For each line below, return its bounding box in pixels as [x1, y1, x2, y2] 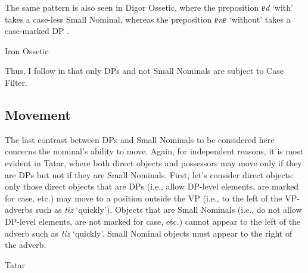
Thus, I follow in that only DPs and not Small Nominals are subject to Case [5, 64, 284, 77]
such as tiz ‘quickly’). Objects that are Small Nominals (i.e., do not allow [35, 203, 302, 216]
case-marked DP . [5, 24, 70, 37]
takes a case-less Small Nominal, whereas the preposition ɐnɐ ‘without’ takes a [5, 13, 291, 25]
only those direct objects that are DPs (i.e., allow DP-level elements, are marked [5, 180, 299, 193]
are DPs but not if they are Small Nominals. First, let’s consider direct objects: [5, 168, 294, 181]
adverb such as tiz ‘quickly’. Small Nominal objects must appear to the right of [5, 227, 293, 239]
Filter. [5, 76, 27, 88]
